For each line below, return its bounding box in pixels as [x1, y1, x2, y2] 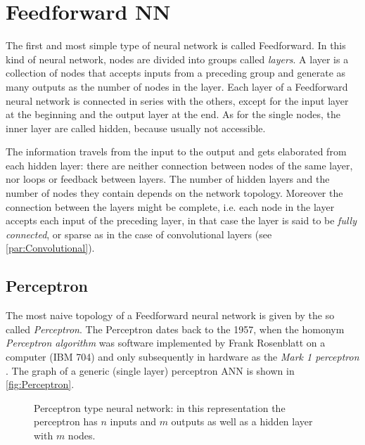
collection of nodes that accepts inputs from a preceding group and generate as [6, 65, 346, 80]
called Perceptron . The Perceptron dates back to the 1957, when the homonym [6, 321, 345, 336]
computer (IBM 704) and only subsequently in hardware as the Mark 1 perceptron [6, 349, 359, 364]
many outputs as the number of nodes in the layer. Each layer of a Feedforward [6, 79, 348, 93]
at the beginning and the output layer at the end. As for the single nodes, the [6, 107, 340, 122]
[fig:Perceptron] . [6, 377, 75, 392]
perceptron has [34, 414, 98, 429]
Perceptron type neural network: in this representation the [34, 400, 286, 415]
